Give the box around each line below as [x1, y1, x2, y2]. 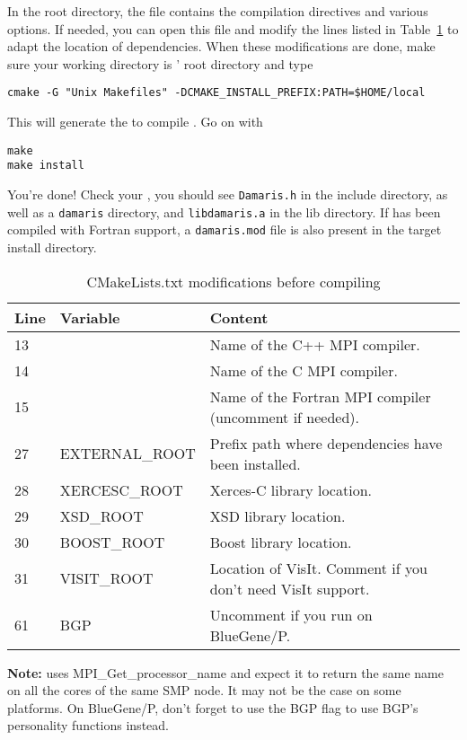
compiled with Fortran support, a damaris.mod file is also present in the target [7, 220, 442, 239]
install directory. [7, 237, 97, 256]
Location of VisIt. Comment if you [209, 557, 427, 578]
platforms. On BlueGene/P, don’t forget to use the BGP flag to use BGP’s [7, 698, 419, 717]
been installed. [209, 453, 301, 474]
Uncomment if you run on [209, 603, 373, 625]
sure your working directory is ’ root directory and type [7, 54, 313, 73]
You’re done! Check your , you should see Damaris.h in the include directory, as [7, 184, 448, 203]
